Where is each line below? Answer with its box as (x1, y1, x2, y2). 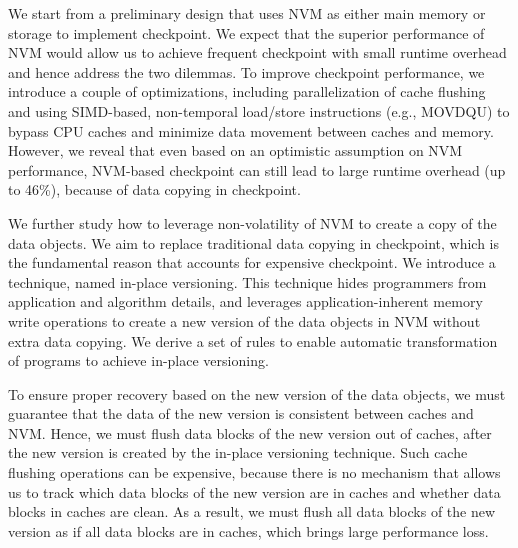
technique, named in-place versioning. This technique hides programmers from (8, 271, 487, 292)
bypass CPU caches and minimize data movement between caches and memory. (8, 120, 494, 141)
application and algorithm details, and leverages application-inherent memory (8, 291, 483, 312)
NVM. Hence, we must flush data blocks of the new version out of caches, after (8, 422, 492, 443)
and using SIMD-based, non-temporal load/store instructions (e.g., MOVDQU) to (8, 100, 510, 121)
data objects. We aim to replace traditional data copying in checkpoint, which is (8, 232, 500, 253)
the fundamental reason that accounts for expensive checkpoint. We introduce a (8, 252, 496, 273)
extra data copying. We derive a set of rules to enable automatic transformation (8, 330, 498, 351)
